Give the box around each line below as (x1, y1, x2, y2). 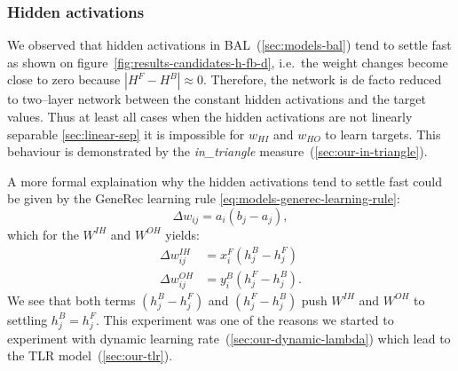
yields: (165, 225, 200, 243)
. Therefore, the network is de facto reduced (203, 70, 442, 89)
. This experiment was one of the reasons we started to (95, 310, 394, 328)
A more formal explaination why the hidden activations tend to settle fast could (7, 171, 442, 190)
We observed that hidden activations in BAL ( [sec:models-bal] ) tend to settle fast (7, 36, 452, 54)
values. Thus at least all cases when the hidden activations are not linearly (7, 107, 413, 125)
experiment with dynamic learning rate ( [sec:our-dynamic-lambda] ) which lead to (7, 328, 451, 347)
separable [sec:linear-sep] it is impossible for (7, 124, 245, 143)
